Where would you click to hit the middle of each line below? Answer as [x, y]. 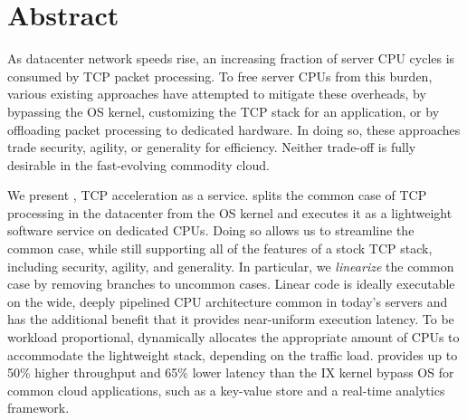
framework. [38, 408]
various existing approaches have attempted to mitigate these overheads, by [217, 94]
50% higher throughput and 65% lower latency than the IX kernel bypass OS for [231, 372]
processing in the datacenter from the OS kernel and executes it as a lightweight [230, 212]
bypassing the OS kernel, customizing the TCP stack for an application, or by [224, 111]
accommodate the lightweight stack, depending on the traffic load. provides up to [233, 354]
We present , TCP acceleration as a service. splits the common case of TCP [217, 195]
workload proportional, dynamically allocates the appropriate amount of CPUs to [233, 337]
